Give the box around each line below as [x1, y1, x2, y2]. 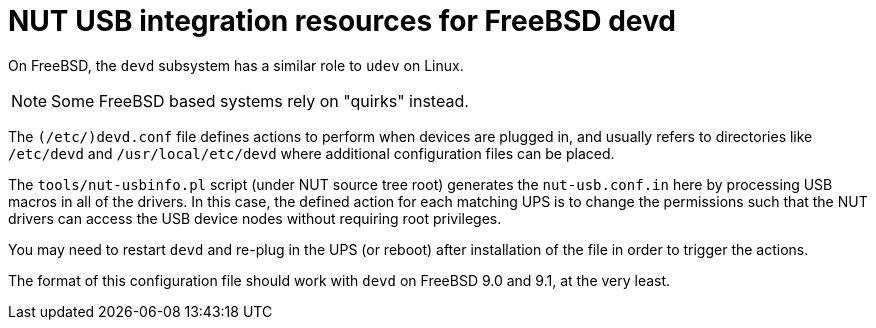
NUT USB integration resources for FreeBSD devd [8, 4, 676, 38]
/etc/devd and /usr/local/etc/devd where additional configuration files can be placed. [8, 144, 615, 162]
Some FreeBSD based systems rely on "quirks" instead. [51, 90, 469, 111]
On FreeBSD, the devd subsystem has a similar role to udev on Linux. [8, 56, 464, 74]
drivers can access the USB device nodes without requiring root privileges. [8, 209, 502, 227]
